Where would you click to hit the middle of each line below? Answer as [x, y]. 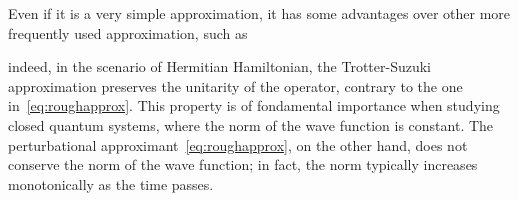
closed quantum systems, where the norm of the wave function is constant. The [251, 124]
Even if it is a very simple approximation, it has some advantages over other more [259, 13]
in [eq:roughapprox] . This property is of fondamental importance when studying [254, 105]
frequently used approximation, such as [128, 32]
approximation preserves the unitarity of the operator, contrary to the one [235, 85]
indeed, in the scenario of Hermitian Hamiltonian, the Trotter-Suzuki [219, 66]
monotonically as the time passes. [111, 183]
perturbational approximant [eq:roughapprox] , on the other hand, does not [238, 144]
